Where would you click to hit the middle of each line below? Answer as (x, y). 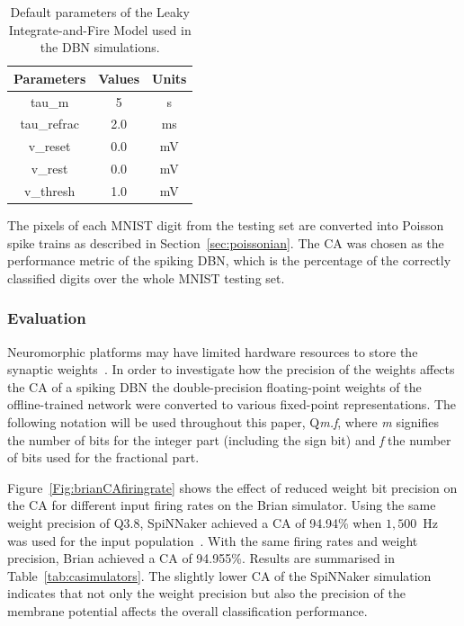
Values (119, 78)
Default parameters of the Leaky (100, 12)
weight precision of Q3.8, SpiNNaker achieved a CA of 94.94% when (195, 523)
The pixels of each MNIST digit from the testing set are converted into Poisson (226, 225)
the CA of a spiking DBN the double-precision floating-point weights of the (214, 386)
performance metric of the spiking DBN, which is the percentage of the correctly (229, 260)
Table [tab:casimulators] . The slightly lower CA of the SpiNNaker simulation (219, 575)
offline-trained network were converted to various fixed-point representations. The (232, 404)
